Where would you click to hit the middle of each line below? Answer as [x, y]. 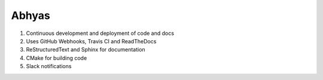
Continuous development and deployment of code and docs [100, 33]
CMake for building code [57, 58]
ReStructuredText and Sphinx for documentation [86, 50]
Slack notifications [49, 66]
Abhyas [31, 15]
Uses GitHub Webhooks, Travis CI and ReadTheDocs [91, 41]
